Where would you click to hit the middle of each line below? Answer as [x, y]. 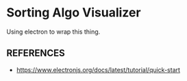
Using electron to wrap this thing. [53, 32]
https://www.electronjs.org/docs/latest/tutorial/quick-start [98, 69]
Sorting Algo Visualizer [74, 13]
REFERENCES [36, 53]
